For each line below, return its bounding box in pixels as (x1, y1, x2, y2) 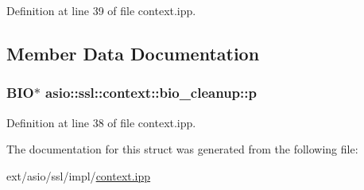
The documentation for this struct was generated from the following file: (6, 141, 358, 157)
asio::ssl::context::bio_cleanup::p (45, 83, 257, 103)
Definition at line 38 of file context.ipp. (6, 114, 196, 130)
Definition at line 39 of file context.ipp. (6, 2, 196, 18)
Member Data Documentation (6, 41, 260, 65)
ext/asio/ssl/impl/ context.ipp (6, 167, 151, 184)
